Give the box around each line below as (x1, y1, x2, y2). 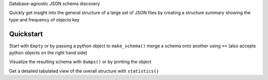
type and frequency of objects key (9, 16, 80, 22)
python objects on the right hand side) (9, 50, 88, 56)
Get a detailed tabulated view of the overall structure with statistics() (9, 68, 159, 74)
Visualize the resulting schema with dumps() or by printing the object (9, 59, 151, 65)
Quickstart (9, 30, 43, 38)
